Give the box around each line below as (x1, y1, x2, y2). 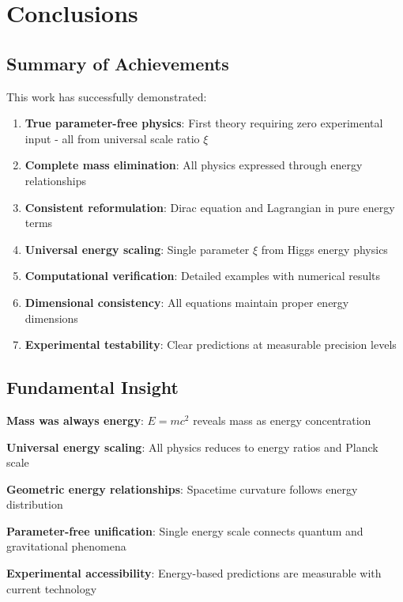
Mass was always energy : (6, 411, 144, 428)
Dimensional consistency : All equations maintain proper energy (24, 293, 349, 310)
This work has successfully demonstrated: (6, 88, 207, 104)
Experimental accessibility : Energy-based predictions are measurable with (6, 565, 382, 581)
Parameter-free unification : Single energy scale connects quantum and (6, 522, 363, 539)
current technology (6, 580, 97, 596)
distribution (6, 496, 63, 513)
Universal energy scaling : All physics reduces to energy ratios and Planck (6, 438, 379, 455)
